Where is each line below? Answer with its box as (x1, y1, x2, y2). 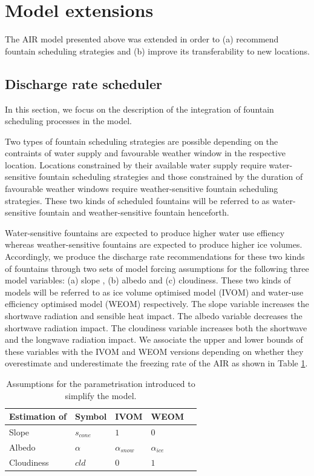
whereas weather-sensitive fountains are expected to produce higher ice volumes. (5, 238, 303, 251)
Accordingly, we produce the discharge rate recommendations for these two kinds (5, 250, 305, 263)
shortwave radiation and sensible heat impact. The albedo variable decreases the (5, 309, 303, 322)
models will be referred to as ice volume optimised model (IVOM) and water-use (5, 285, 304, 298)
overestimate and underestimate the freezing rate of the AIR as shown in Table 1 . (5, 357, 308, 369)
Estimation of (9, 410, 67, 423)
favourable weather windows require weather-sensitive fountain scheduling (5, 182, 278, 195)
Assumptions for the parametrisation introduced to (6, 377, 195, 389)
